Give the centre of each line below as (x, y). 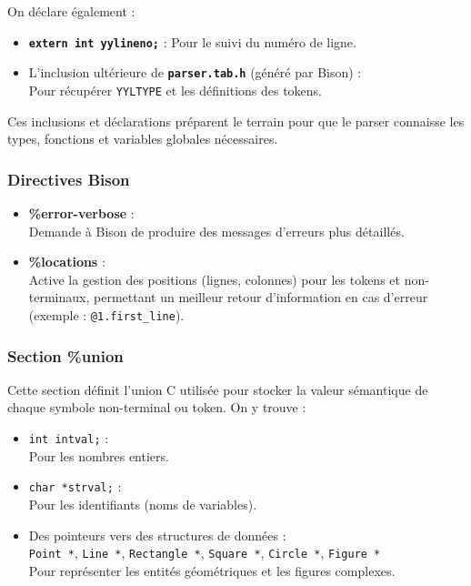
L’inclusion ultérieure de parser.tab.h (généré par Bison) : (195, 72)
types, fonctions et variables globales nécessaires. (143, 139)
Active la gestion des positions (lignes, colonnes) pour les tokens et (214, 279)
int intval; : (69, 438)
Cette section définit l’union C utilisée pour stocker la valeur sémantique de (218, 389)
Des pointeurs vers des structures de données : (157, 535)
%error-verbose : (81, 212)
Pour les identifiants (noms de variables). (143, 504)
